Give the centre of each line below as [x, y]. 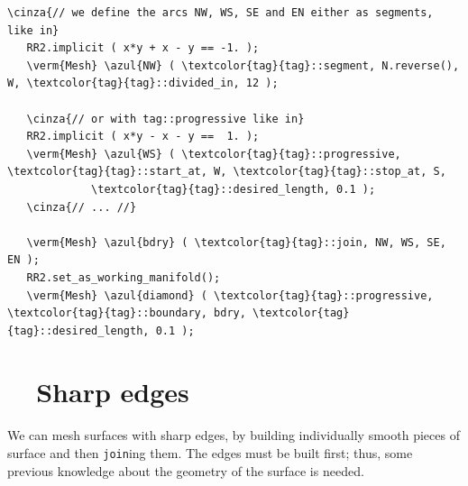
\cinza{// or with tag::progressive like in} [165, 119]
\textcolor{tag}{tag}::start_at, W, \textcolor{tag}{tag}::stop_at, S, [227, 172]
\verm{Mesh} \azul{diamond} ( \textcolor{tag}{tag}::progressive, [230, 295]
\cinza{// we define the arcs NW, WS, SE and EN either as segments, [220, 13]
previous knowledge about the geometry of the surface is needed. [186, 470]
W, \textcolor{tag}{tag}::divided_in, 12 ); [143, 83]
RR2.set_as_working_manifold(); [124, 277]
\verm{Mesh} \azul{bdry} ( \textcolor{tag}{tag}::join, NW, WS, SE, [236, 242]
